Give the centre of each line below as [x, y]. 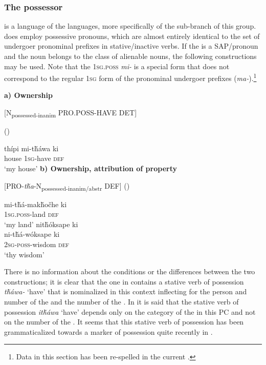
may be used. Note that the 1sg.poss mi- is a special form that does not [117, 66]
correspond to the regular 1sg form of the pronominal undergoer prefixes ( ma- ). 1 [130, 77]
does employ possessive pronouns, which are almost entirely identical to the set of [132, 36]
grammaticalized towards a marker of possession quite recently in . [108, 331]
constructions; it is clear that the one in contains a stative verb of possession [124, 281]
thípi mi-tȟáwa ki [31, 148]
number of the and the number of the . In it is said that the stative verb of [121, 301]
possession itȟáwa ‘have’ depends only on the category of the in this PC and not [130, 311]
